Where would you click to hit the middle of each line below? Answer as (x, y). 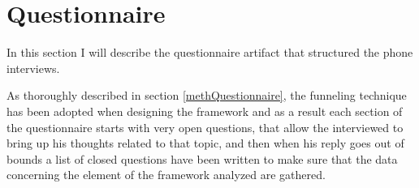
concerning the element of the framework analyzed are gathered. (166, 175)
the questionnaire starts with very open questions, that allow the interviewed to (205, 127)
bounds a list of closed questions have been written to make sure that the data (202, 158)
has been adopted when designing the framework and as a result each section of (205, 111)
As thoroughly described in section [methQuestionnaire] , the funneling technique (207, 95)
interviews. (33, 68)
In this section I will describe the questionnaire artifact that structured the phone (210, 52)
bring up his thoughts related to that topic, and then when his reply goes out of (205, 143)
